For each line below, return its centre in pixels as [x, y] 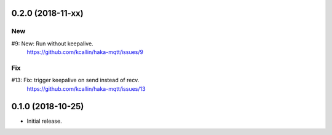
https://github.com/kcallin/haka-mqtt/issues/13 [86, 88]
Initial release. [44, 121]
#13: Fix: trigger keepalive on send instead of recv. [75, 80]
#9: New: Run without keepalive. [52, 44]
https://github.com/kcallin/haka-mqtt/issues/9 [85, 52]
